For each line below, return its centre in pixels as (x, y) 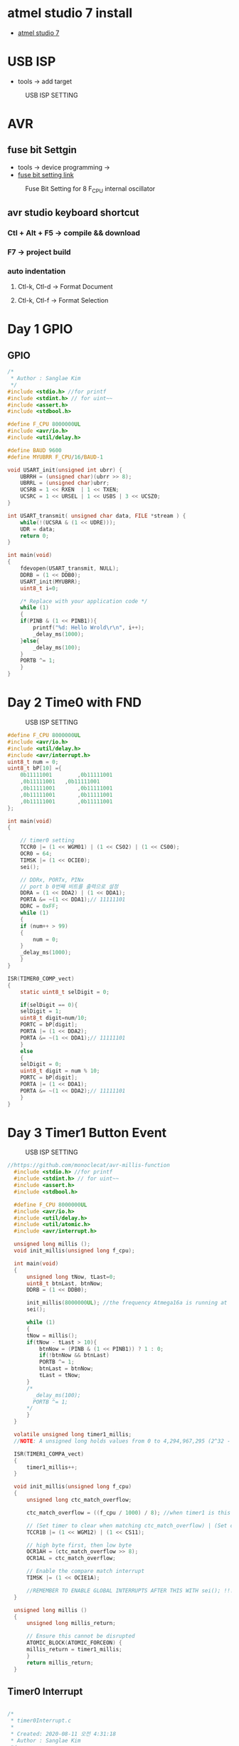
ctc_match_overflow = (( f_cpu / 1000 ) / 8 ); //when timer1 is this (128, 1512)
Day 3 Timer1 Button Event (87, 1133)
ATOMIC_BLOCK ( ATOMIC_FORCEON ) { (74, 1643)
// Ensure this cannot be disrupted (80, 1636)
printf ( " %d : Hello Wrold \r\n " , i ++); (89, 628)
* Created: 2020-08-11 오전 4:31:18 (63, 1734)
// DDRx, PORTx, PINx (52, 880)
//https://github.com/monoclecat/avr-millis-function (89, 1166)
